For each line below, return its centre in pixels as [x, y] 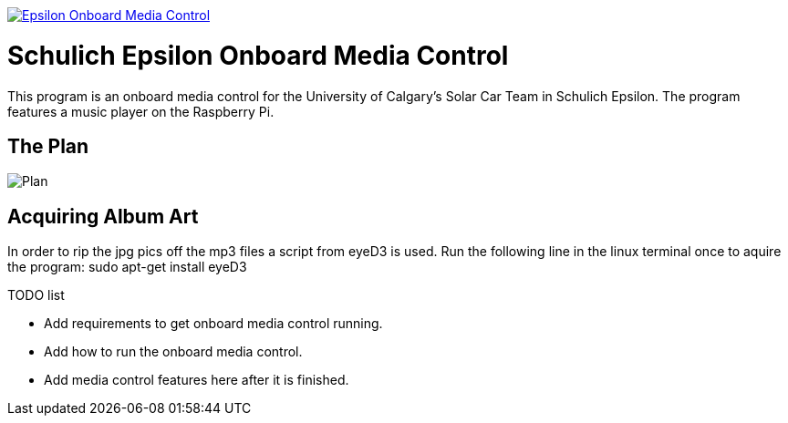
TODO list [36, 295]
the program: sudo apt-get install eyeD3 [127, 267]
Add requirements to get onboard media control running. [213, 324]
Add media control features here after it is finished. [197, 380]
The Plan [48, 146]
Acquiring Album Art [103, 216]
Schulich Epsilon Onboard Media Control [258, 55]
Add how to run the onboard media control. [173, 352]
